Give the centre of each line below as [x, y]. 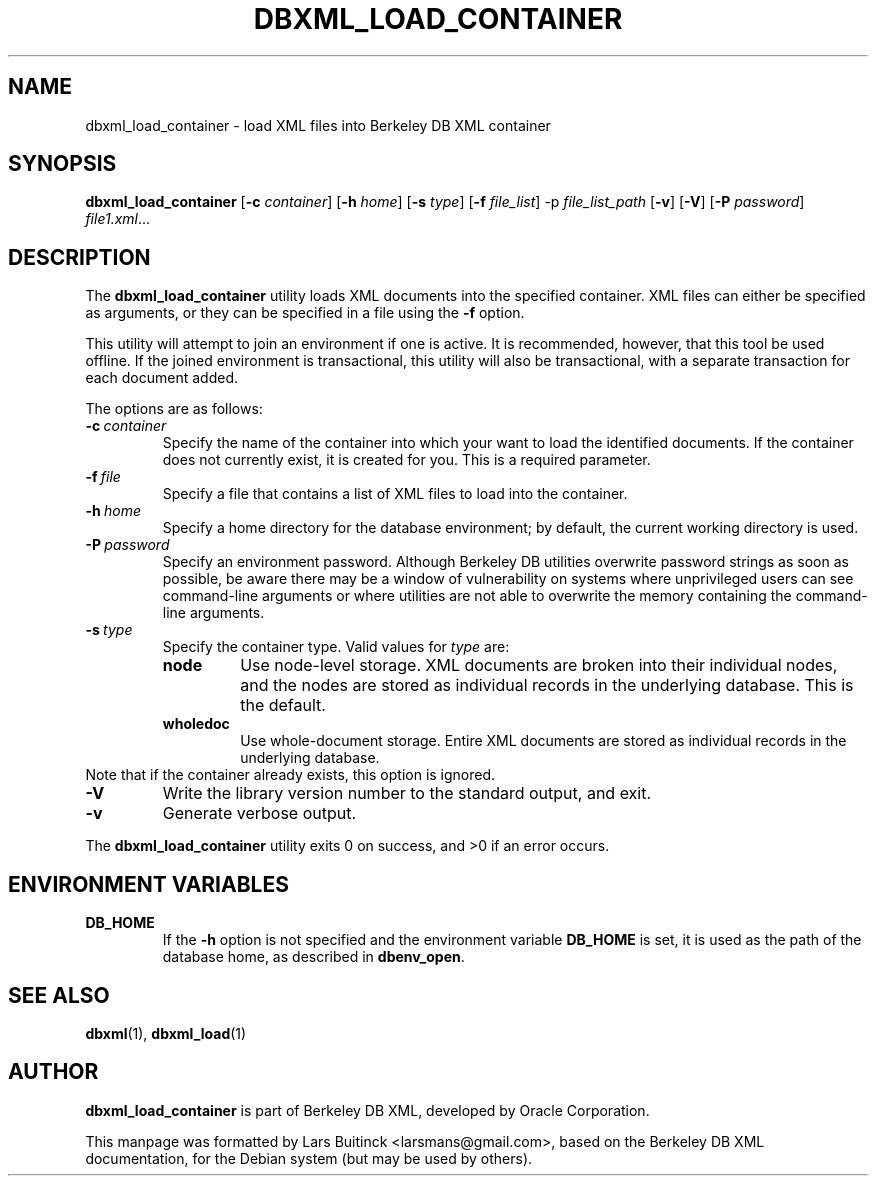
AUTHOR [53, 1072]
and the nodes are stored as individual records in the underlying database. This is [547, 685]
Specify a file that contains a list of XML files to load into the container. [395, 494]
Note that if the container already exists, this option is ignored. [290, 775]
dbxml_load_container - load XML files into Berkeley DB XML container [318, 125]
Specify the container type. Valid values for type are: [336, 647]
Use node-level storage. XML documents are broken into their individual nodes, [539, 665]
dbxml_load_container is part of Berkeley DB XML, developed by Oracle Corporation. [367, 1110]
